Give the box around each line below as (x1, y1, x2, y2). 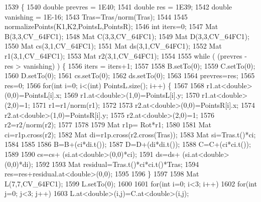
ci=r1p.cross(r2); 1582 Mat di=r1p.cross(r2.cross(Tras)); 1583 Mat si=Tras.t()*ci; (5, 129, 256, 139)
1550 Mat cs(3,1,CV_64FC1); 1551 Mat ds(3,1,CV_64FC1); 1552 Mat (5, 41, 222, 51)
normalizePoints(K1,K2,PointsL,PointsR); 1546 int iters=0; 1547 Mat (5, 21, 218, 32)
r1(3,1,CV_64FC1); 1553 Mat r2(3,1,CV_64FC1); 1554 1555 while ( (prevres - (5, 50, 247, 61)
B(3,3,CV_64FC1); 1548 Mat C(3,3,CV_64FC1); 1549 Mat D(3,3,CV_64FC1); (5, 31, 249, 41)
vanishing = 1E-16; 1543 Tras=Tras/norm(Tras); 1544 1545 (5, 11, 188, 22)
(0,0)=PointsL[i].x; (5, 90, 62, 100)
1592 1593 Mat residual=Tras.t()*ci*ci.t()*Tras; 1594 (35, 158, 199, 169)
